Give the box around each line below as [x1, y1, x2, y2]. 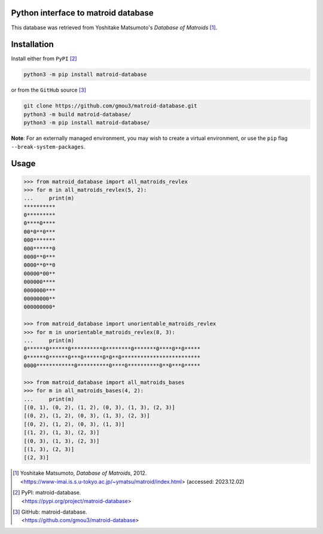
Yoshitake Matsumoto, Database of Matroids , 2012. [20, 469, 147, 477]
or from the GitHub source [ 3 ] [11, 87, 86, 94]
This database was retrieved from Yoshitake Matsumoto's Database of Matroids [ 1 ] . [11, 24, 218, 31]
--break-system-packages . [11, 143, 86, 150]
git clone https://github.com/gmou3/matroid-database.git [23, 102, 197, 109]
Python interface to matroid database [11, 8, 154, 18]
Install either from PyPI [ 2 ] [11, 55, 77, 62]
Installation [11, 39, 54, 50]
